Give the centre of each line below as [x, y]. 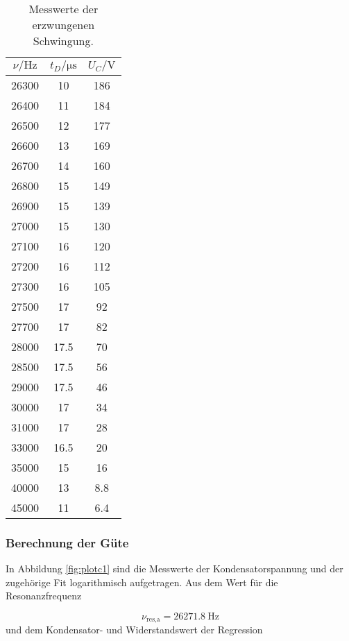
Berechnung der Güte [67, 542]
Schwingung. [63, 41]
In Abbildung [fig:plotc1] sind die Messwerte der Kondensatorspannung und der [174, 569]
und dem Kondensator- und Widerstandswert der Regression [134, 630]
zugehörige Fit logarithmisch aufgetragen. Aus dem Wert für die [142, 582]
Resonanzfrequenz [44, 596]
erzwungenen [63, 25]
